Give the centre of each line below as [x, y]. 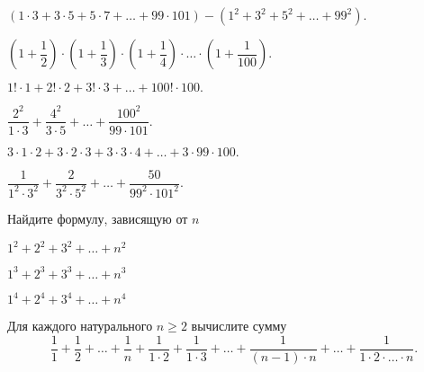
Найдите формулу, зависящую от [98, 218]
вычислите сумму [239, 326]
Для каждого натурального [80, 326]
